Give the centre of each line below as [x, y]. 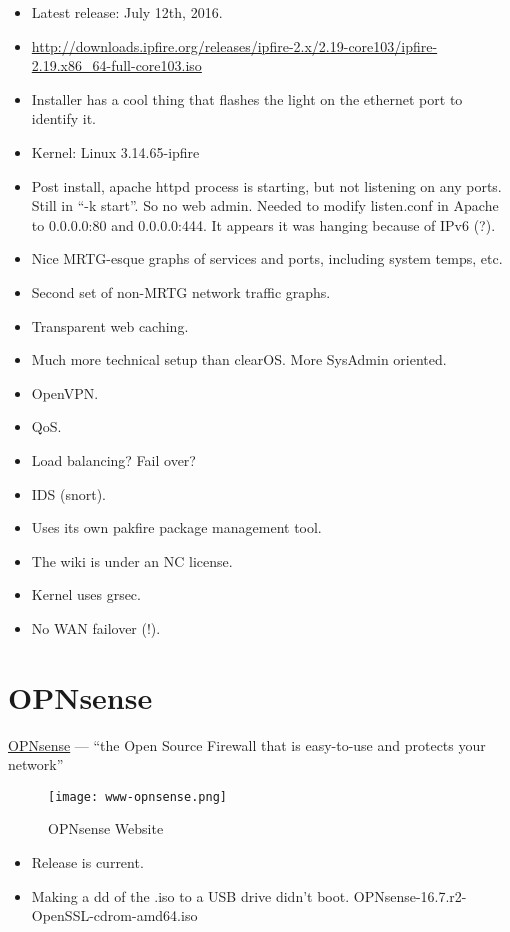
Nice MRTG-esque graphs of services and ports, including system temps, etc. [267, 258]
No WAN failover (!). [96, 627]
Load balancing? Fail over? [113, 459]
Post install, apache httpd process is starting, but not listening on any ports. [266, 185]
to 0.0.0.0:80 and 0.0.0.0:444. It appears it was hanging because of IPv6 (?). [263, 224]
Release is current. [87, 862]
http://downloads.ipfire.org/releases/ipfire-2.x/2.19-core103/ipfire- [234, 45]
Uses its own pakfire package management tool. [176, 527]
